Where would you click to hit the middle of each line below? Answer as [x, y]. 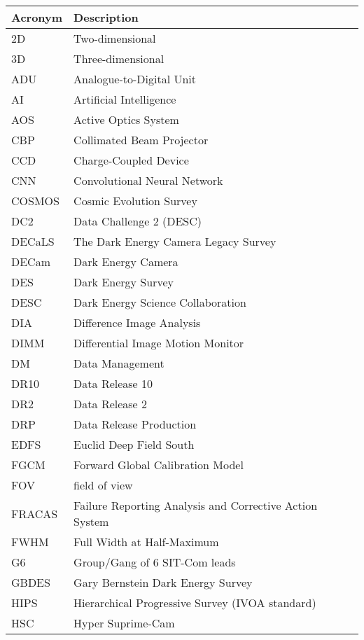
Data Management [119, 363]
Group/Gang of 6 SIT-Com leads [155, 562]
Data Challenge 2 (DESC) [138, 221]
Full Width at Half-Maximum [146, 542]
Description [106, 17]
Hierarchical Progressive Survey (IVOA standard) [195, 603]
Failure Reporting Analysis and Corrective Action [196, 505]
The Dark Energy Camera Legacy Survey [175, 241]
